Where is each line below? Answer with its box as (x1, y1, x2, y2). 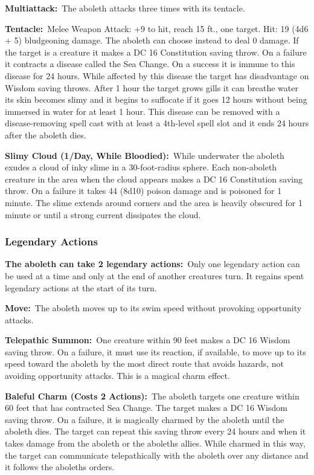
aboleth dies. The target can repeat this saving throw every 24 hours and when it (5, 425, 306, 438)
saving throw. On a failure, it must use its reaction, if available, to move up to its (5, 345, 306, 358)
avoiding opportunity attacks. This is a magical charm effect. (5, 369, 230, 382)
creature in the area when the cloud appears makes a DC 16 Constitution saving (5, 172, 303, 185)
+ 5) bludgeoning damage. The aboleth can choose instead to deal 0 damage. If (5, 34, 299, 47)
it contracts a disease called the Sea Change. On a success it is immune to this (5, 57, 295, 70)
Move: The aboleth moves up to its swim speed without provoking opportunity (5, 302, 302, 314)
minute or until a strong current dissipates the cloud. (5, 208, 201, 221)
